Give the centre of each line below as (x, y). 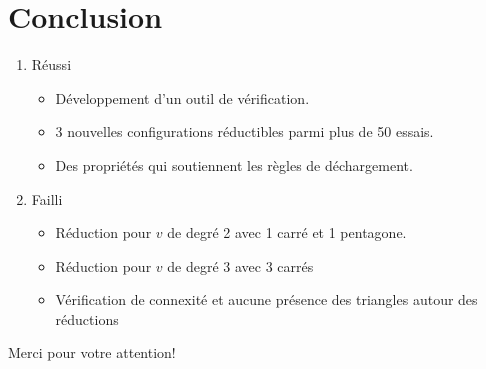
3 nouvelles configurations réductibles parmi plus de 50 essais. (244, 131)
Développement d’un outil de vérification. (182, 97)
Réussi (51, 64)
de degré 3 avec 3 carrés (240, 265)
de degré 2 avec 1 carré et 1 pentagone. (287, 232)
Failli (47, 198)
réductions (87, 318)
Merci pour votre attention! (92, 352)
